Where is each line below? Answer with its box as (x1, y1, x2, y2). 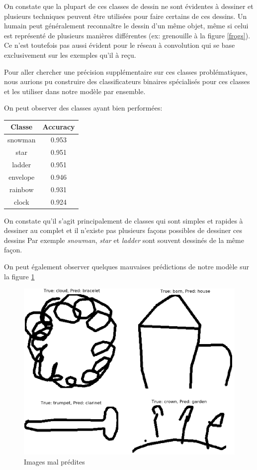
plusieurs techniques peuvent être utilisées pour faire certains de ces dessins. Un (4, 10, 247, 21)
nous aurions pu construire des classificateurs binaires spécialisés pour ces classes (4, 76, 250, 87)
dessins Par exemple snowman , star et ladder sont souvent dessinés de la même (4, 235, 244, 245)
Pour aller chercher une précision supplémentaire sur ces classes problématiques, (4, 66, 248, 77)
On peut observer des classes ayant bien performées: (4, 103, 163, 113)
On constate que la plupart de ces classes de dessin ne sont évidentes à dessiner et (4, 1, 254, 11)
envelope (8, 171, 35, 182)
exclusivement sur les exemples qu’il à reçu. (4, 49, 136, 60)
